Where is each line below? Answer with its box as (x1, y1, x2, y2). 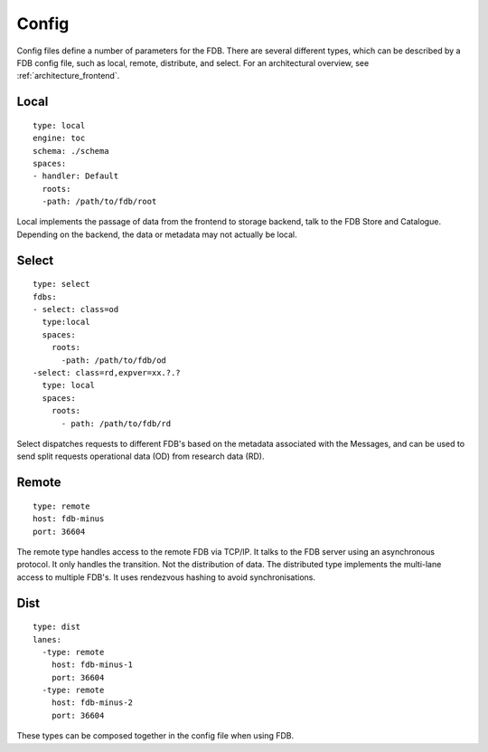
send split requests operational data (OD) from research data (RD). (16, 451, 265, 462)
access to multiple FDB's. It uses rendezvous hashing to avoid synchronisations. (16, 571, 316, 583)
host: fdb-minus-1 (51, 660, 134, 670)
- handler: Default (33, 171, 119, 181)
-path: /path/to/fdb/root (42, 196, 157, 207)
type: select (33, 279, 90, 290)
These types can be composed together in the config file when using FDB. (16, 730, 295, 741)
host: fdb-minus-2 (51, 698, 134, 708)
